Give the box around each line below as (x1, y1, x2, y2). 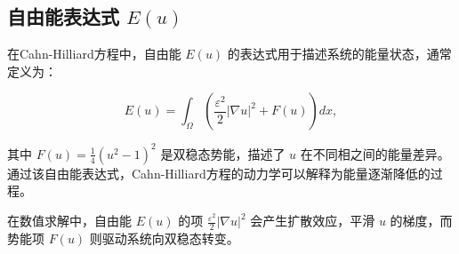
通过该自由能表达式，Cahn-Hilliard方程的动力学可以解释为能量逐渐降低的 (7, 163, 431, 182)
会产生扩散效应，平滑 (250, 211, 375, 230)
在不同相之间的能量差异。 (300, 144, 450, 163)
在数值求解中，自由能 (7, 211, 132, 230)
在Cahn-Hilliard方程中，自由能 (7, 44, 181, 63)
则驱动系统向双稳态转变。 (89, 228, 239, 247)
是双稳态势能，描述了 (160, 144, 286, 163)
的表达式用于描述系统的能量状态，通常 (227, 44, 452, 63)
